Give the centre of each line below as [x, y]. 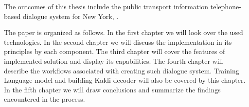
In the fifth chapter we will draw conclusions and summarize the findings [112, 89]
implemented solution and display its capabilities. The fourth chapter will [114, 61]
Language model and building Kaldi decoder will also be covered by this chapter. [125, 80]
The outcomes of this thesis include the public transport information [106, 6]
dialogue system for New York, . [71, 16]
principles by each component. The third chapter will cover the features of [115, 51]
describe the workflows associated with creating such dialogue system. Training [122, 70]
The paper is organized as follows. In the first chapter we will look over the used [124, 32]
